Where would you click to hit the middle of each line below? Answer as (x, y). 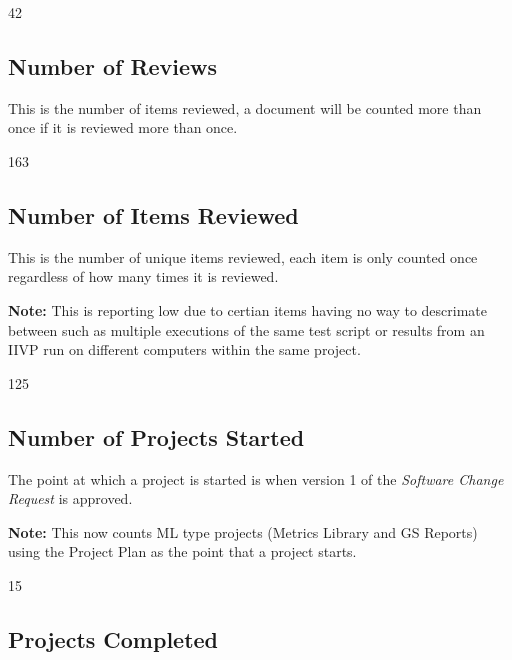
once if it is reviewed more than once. (123, 127)
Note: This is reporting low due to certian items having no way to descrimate (248, 309)
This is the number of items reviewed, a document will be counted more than (245, 107)
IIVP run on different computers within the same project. (184, 349)
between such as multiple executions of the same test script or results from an (246, 329)
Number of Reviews (113, 65)
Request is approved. (70, 498)
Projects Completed (113, 638)
